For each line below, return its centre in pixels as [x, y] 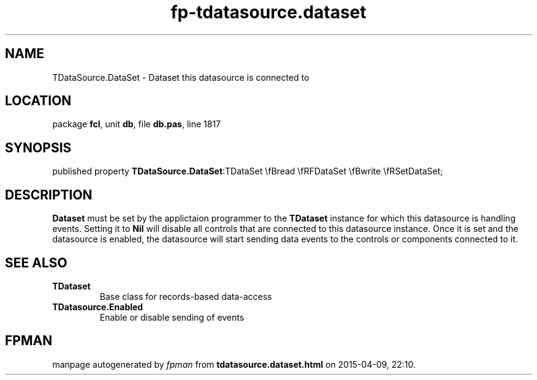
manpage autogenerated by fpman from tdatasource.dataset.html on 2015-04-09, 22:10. [234, 364]
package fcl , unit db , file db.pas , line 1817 [137, 124]
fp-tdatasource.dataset [268, 12]
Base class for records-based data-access [186, 296]
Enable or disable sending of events [172, 317]
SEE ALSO [36, 263]
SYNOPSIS [38, 147]
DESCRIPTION [49, 195]
